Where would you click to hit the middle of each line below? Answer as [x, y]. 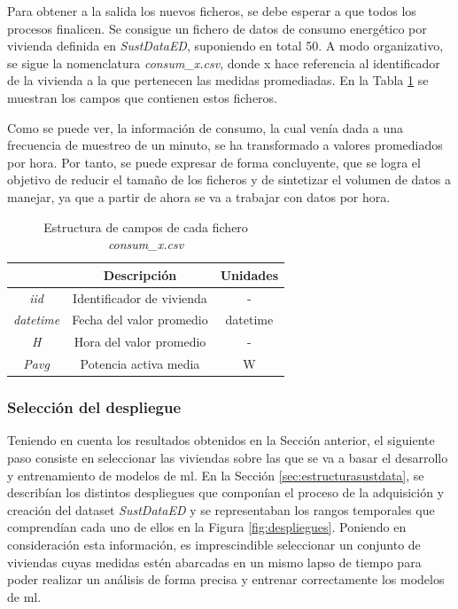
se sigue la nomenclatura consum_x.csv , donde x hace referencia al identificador [224, 62]
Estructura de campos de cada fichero [146, 226]
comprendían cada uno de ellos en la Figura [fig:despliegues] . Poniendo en [207, 527]
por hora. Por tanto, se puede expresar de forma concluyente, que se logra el [214, 162]
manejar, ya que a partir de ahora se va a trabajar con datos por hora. [199, 196]
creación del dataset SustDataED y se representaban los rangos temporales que [221, 509]
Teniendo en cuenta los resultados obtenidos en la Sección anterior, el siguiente [221, 440]
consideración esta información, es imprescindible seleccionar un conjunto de [214, 544]
